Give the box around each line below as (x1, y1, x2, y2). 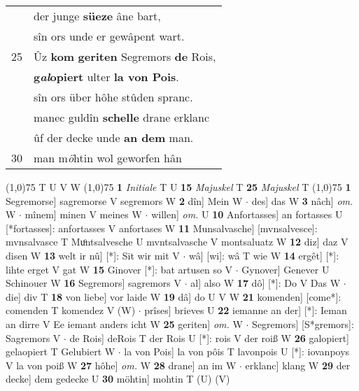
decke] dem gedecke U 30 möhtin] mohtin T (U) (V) (6, 371, 230, 386)
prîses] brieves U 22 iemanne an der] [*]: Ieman (144, 303, 347, 318)
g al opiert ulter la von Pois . (34, 69, 179, 85)
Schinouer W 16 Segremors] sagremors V (6, 276, 182, 290)
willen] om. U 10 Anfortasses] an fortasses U (151, 207, 343, 222)
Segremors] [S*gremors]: (252, 316, 354, 331)
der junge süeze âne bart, (34, 8, 161, 24)
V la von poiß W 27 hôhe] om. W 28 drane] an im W (6, 357, 237, 372)
